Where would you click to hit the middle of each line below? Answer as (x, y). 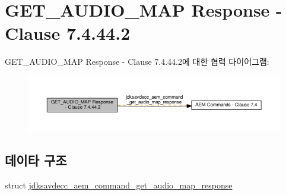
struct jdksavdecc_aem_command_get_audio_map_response (119, 185)
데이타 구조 (36, 160)
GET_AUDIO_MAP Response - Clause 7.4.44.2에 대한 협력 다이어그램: (137, 62)
